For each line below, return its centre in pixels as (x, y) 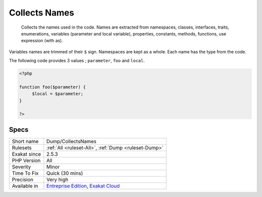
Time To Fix (25, 173)
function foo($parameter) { (52, 87)
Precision (23, 180)
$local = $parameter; (57, 94)
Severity (21, 166)
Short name (25, 141)
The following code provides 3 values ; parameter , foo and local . (77, 61)
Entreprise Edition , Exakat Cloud (83, 186)
